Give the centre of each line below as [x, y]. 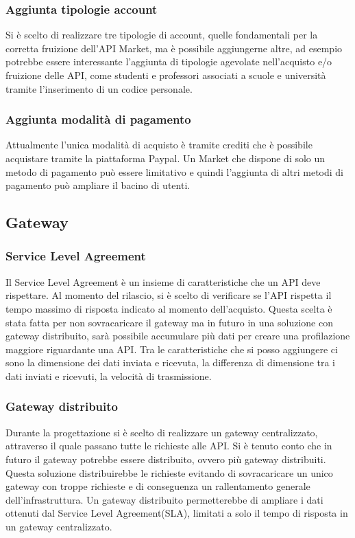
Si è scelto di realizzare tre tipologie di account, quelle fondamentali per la [162, 35]
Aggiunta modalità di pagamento [98, 119]
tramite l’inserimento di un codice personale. [99, 88]
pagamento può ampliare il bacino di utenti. [98, 185]
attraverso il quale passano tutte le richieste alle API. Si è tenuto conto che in [169, 446]
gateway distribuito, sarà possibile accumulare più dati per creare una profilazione [178, 336]
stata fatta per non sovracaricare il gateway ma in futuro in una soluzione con [169, 322]
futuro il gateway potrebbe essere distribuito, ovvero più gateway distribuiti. [166, 459]
